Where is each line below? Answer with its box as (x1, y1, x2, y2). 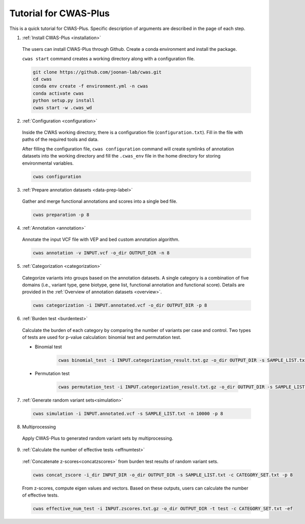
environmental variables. (22, 160, 74, 166)
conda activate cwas (33, 90, 84, 96)
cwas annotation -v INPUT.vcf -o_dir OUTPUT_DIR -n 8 (33, 250, 170, 256)
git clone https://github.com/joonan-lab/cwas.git (33, 69, 162, 75)
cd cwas (33, 76, 52, 82)
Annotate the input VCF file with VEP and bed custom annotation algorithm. (22, 236, 180, 242)
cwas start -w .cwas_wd (33, 105, 93, 110)
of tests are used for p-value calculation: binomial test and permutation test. (22, 334, 181, 341)
